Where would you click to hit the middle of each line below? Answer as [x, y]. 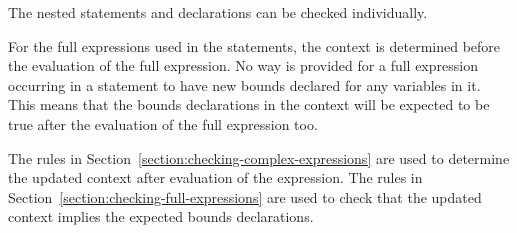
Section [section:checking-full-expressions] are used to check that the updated [245, 196]
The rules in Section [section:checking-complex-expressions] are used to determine [259, 157]
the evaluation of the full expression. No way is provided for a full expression [243, 65]
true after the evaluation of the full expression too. [163, 123]
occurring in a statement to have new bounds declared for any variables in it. [244, 84]
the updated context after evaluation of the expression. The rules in [215, 177]
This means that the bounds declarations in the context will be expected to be [249, 104]
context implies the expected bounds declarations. [161, 216]
